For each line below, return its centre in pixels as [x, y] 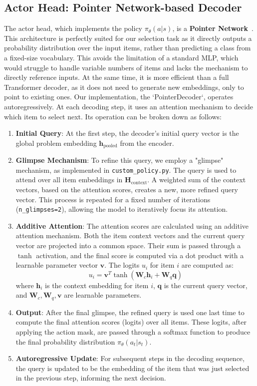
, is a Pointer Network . [213, 28]
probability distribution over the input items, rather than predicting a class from [128, 48]
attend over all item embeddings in [69, 180]
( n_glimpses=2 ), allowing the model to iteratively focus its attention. [122, 209]
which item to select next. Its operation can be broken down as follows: [113, 116]
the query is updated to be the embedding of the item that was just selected [132, 368]
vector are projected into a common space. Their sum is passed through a [128, 245]
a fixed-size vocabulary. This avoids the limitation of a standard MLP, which [121, 57]
